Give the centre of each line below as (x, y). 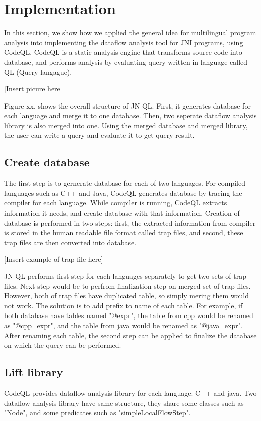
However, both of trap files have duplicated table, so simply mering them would (127, 296)
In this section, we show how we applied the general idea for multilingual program (130, 32)
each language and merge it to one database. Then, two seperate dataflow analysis (130, 115)
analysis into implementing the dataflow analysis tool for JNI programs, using (124, 42)
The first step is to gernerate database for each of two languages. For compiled (125, 183)
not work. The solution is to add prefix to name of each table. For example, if (123, 305)
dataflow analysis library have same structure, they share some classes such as (124, 403)
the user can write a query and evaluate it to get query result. (99, 135)
